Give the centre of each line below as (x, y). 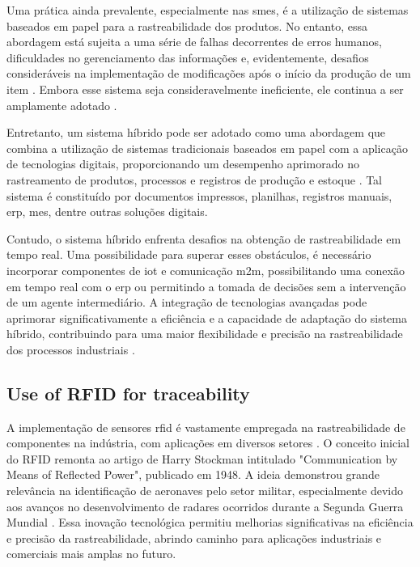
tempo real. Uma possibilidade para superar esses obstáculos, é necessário (189, 254)
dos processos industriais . (71, 349)
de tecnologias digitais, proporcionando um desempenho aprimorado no (183, 164)
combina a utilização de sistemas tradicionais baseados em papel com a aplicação (207, 148)
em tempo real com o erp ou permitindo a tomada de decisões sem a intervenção (206, 286)
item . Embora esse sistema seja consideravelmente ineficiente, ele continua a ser (205, 89)
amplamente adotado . (62, 105)
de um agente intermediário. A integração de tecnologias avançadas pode (187, 302)
